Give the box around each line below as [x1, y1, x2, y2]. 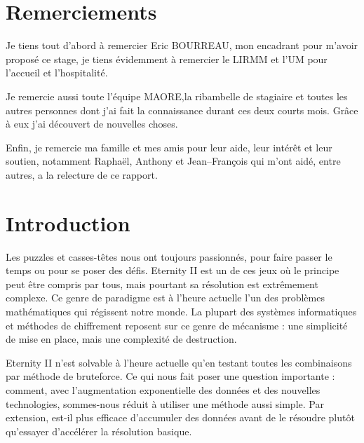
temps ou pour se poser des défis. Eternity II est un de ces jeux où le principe [6, 263, 339, 278]
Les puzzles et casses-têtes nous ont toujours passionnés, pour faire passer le [6, 249, 332, 264]
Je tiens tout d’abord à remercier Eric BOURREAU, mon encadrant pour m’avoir [6, 38, 358, 53]
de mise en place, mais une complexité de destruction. [6, 332, 237, 346]
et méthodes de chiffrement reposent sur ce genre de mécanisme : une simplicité [6, 318, 348, 332]
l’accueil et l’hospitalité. [6, 65, 108, 80]
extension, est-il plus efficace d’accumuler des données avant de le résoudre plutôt [6, 410, 355, 425]
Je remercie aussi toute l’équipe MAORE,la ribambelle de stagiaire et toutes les [6, 88, 348, 103]
